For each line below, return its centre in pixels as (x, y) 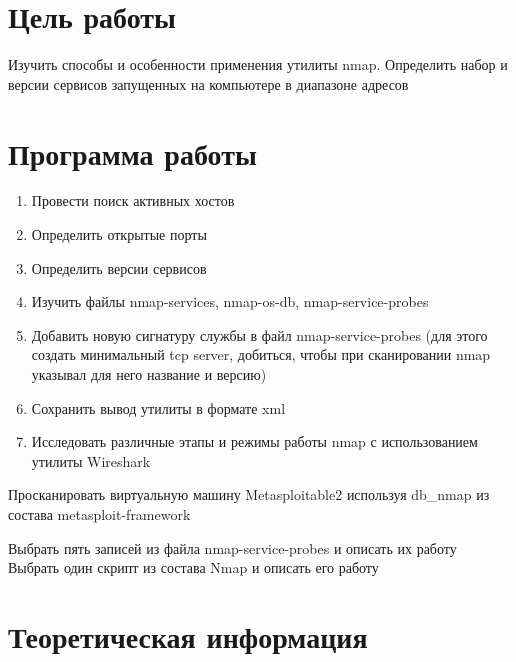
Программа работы (132, 152)
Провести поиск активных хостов (133, 200)
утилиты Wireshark (91, 460)
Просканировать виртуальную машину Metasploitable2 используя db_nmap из (249, 494)
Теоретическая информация (188, 635)
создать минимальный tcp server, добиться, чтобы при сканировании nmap (261, 354)
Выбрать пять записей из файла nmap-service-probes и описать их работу (232, 547)
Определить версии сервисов (119, 267)
